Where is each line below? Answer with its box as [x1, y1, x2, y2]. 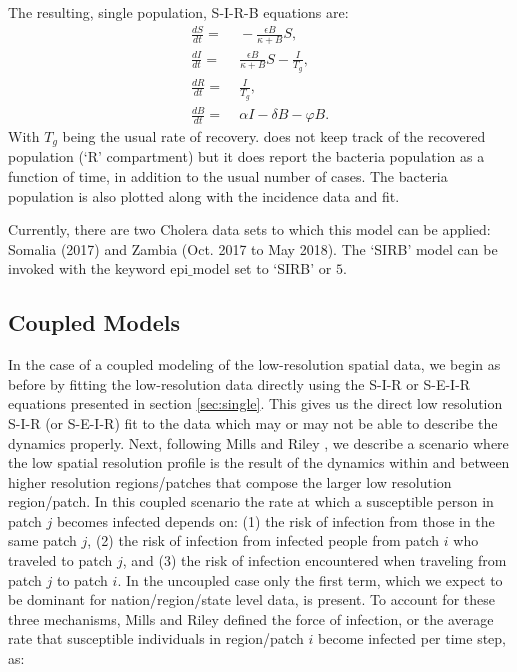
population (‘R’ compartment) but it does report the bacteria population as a [8, 146, 485, 167]
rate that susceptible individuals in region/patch [8, 628, 304, 649]
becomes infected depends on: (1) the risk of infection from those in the [56, 510, 495, 531]
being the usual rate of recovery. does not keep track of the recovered [62, 125, 486, 146]
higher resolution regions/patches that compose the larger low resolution [8, 471, 452, 492]
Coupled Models [8, 307, 180, 338]
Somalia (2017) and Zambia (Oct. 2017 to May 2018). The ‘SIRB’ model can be [8, 238, 498, 259]
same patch [8, 530, 77, 551]
